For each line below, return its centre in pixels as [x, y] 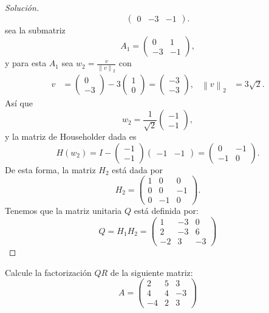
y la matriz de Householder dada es [71, 136]
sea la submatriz [35, 29]
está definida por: [166, 211]
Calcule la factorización [48, 272]
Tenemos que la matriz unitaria [63, 211]
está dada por [138, 169]
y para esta [26, 63]
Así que [19, 103]
